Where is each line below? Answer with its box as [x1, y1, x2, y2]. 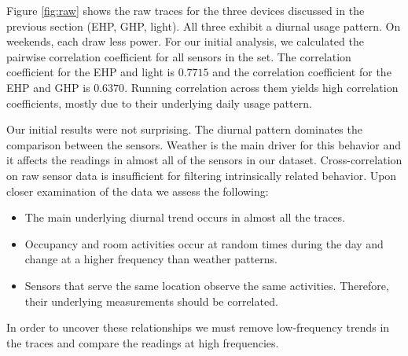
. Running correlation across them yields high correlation [124, 79, 399, 95]
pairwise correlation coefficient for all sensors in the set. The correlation [6, 48, 351, 64]
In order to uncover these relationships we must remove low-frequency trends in [6, 319, 390, 336]
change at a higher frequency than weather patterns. [24, 251, 278, 267]
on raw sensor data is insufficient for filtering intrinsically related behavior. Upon [6, 167, 397, 183]
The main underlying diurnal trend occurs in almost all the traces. [24, 209, 346, 226]
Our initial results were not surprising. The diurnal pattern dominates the [6, 121, 362, 138]
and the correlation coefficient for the [212, 64, 391, 80]
